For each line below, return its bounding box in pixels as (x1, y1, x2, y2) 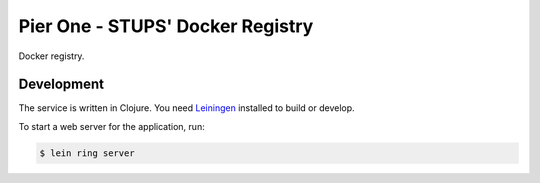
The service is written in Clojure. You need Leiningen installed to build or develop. (18, 102, 355, 114)
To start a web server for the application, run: (18, 120, 205, 132)
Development (18, 76, 105, 93)
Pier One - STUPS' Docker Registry (18, 15, 314, 37)
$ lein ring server (39, 147, 135, 159)
